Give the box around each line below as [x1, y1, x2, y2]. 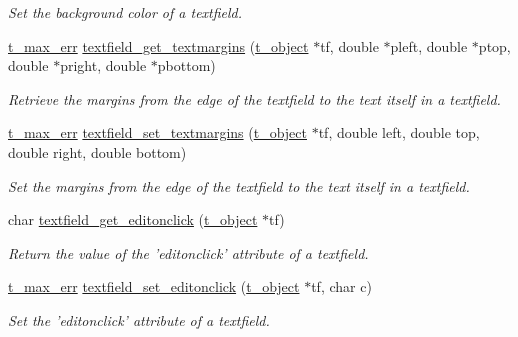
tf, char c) [311, 276, 372, 297]
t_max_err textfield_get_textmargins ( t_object [8, 35, 309, 56]
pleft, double [390, 35, 468, 56]
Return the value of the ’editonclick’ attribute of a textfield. [8, 242, 369, 263]
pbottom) [157, 55, 216, 76]
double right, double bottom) [8, 141, 187, 162]
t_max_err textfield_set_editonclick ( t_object [8, 276, 300, 297]
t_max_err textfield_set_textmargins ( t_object [8, 122, 307, 143]
